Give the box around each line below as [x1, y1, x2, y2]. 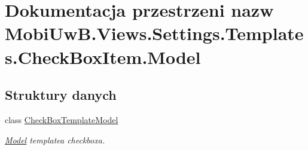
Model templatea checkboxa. [5, 133, 105, 146]
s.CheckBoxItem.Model [5, 44, 201, 69]
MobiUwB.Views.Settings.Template [5, 21, 304, 45]
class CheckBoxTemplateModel [5, 113, 118, 125]
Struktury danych [5, 85, 117, 104]
